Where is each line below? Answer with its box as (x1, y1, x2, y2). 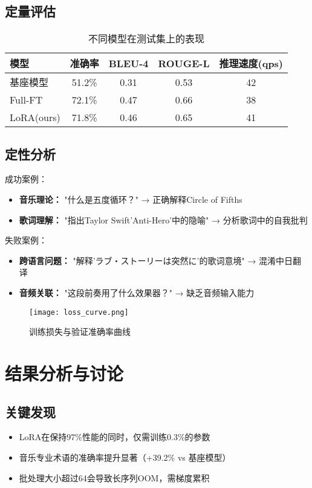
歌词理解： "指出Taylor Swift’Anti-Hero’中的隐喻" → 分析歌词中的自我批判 (19, 213, 308, 226)
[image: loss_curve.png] (29, 308, 129, 317)
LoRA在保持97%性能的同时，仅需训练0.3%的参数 (19, 430, 210, 443)
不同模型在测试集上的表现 (88, 31, 205, 46)
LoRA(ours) (10, 110, 60, 125)
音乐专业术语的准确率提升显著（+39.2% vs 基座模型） (19, 450, 231, 463)
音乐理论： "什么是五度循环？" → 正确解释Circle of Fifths (19, 193, 242, 205)
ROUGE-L (158, 56, 210, 70)
